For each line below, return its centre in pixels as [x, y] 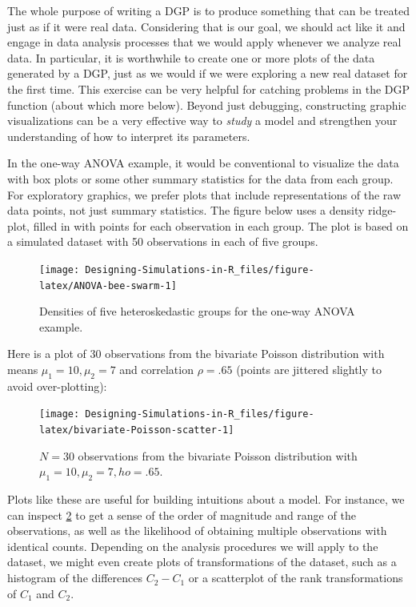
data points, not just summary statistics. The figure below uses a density [186, 210]
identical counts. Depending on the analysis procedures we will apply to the [193, 546]
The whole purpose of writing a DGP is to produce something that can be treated [208, 10]
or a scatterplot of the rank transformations [296, 578]
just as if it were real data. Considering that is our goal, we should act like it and [206, 26]
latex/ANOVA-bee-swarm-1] [108, 285]
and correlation [156, 369]
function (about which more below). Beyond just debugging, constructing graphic [207, 105]
